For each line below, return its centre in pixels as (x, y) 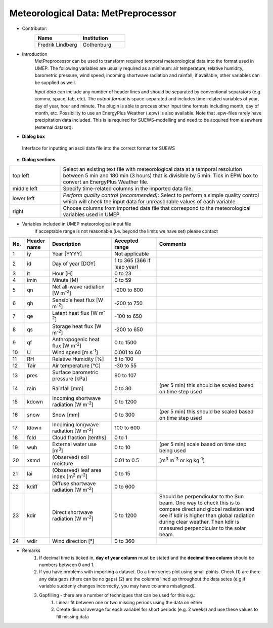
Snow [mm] (66, 415)
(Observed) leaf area (77, 470)
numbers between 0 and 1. (67, 565)
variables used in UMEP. (92, 214)
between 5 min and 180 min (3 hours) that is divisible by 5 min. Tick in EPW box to (160, 176)
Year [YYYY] (67, 254)
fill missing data (73, 616)
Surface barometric (75, 373)
